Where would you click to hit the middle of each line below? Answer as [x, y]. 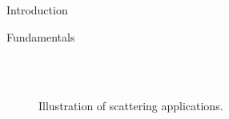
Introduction [37, 10]
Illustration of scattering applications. [131, 106]
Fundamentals [41, 36]
